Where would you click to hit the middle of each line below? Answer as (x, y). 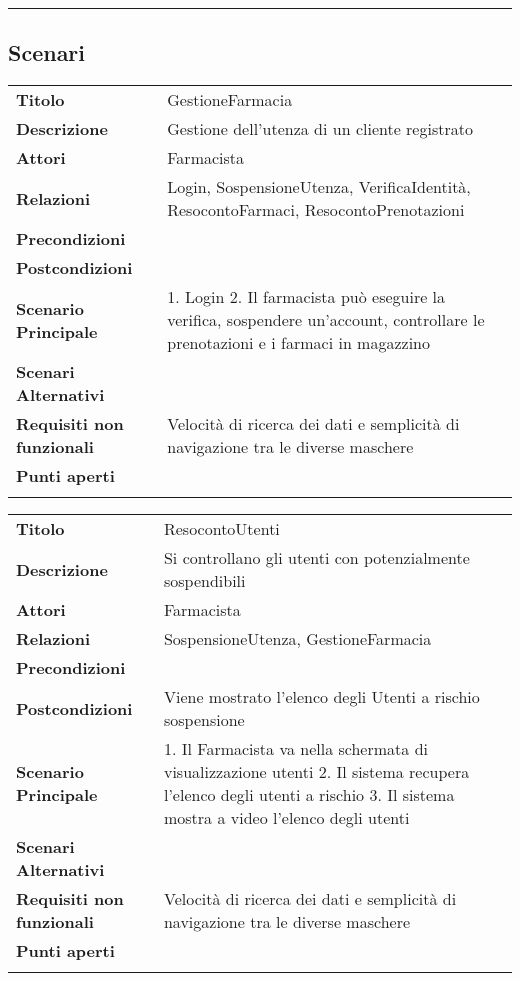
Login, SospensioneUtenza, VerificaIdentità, (319, 187)
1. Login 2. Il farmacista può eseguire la (306, 297)
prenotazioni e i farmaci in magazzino (298, 343)
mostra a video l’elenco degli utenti (286, 818)
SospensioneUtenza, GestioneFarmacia (297, 639)
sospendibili (204, 581)
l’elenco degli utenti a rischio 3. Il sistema (309, 795)
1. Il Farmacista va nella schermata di (295, 749)
